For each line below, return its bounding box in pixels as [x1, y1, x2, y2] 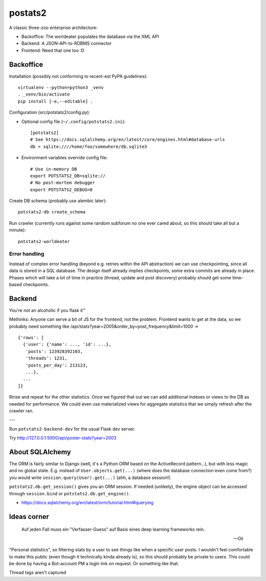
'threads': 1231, [25, 355, 67, 361]
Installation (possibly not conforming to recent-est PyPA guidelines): [9, 73, 148, 79]
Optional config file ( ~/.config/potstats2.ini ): [21, 118, 126, 124]
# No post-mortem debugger [30, 180, 96, 186]
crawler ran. [9, 408, 34, 413]
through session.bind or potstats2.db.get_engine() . [9, 490, 131, 496]
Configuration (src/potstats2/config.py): [9, 109, 91, 115]
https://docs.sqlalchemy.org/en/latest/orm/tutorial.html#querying [21, 499, 154, 505]
